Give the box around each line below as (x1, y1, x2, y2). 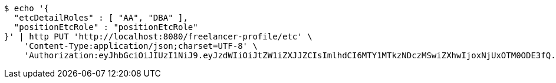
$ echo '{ (4, 4, 49, 13)
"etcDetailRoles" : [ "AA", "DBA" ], (14, 13, 188, 22)
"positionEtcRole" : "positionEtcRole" (14, 22, 198, 32)
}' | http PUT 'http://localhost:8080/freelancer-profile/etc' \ (4, 32, 312, 41)
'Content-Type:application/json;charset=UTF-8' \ (24, 41, 258, 51)
